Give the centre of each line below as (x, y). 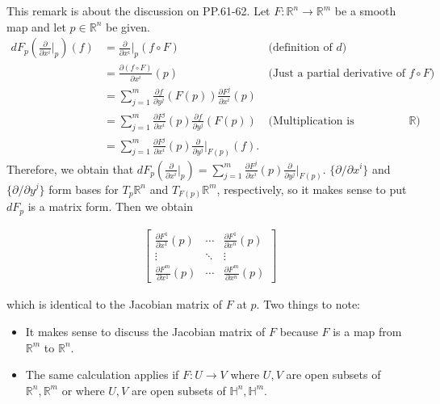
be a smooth (365, 11)
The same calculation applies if (102, 375)
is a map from (367, 332)
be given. (128, 26)
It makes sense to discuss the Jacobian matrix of (145, 332)
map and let (36, 26)
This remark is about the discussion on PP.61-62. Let (138, 11)
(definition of (300, 48)
